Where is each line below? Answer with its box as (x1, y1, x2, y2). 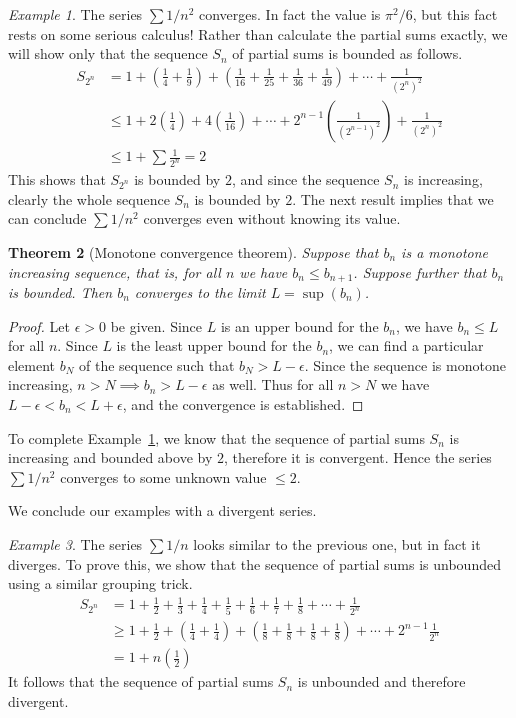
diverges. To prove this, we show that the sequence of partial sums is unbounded (8, 553, 501, 574)
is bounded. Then (8, 281, 113, 302)
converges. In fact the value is (199, 4, 381, 24)
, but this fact (412, 4, 498, 24)
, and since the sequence (231, 169, 380, 190)
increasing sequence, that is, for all (8, 261, 221, 282)
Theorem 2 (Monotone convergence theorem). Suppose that (8, 241, 379, 262)
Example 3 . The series (8, 533, 143, 554)
